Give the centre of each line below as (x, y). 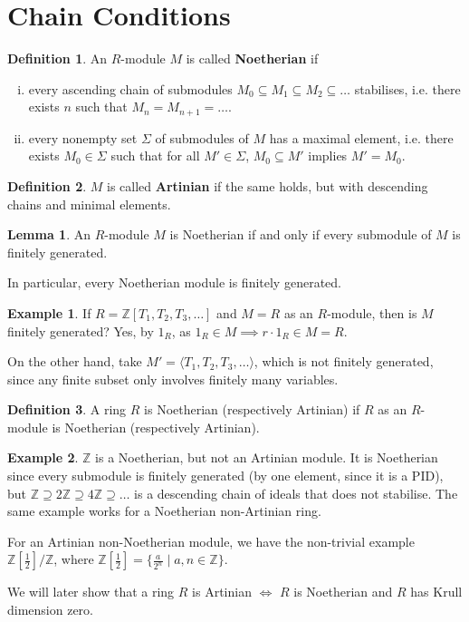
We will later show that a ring (91, 592)
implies (328, 155)
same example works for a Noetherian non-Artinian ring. (164, 511)
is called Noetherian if (252, 58)
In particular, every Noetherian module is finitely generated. (174, 282)
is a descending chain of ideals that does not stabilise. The (296, 493)
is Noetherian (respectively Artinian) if (252, 409)
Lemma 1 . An (49, 234)
